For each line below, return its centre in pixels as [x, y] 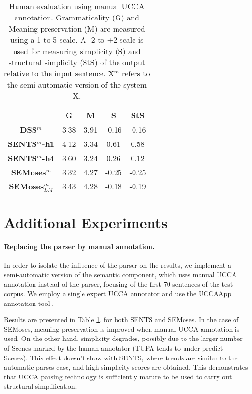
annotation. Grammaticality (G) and [77, 17]
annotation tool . [29, 303]
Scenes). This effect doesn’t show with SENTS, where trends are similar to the [121, 357]
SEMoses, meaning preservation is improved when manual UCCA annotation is [122, 329]
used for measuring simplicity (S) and [77, 51]
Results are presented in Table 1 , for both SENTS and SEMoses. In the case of [121, 319]
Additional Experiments [86, 223]
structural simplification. [41, 386]
